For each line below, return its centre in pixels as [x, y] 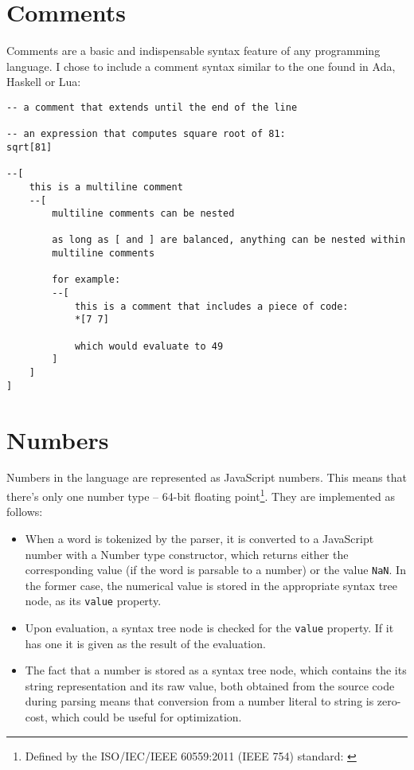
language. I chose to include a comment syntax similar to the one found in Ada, [201, 66]
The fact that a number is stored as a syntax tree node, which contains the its [216, 670]
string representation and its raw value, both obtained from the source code [210, 685]
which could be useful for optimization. [146, 717]
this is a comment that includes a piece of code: [211, 306]
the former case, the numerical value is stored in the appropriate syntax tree [211, 585]
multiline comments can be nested [143, 214]
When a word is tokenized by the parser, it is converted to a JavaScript [199, 538]
